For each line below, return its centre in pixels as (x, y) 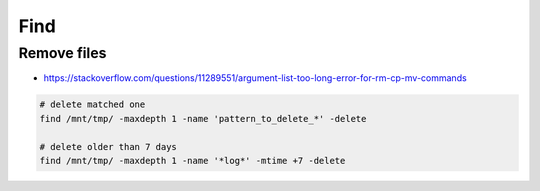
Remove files (62, 53)
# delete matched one (92, 104)
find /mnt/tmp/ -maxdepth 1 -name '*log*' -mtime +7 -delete (192, 160)
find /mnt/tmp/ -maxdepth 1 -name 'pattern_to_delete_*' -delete (203, 118)
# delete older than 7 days (108, 146)
